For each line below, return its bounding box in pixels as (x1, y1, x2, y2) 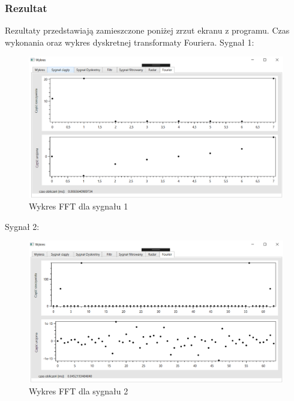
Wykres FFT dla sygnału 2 (29, 385, 128, 397)
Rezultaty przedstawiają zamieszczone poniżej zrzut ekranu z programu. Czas (5, 24, 290, 37)
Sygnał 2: (5, 220, 40, 232)
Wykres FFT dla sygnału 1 (29, 200, 128, 213)
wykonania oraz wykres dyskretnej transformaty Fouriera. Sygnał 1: (5, 35, 254, 48)
